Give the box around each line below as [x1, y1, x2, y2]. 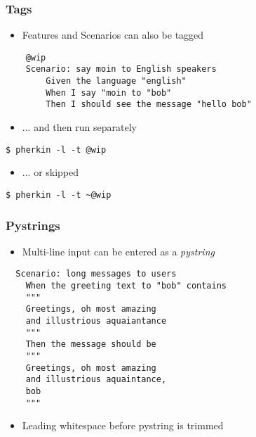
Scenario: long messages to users [15, 269, 177, 279]
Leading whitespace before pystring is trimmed [22, 418, 224, 433]
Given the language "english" [46, 76, 187, 87]
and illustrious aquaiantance [25, 316, 167, 327]
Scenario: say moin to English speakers [25, 64, 217, 75]
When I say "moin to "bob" [46, 87, 172, 98]
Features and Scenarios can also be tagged [22, 27, 204, 42]
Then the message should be [25, 339, 156, 350]
